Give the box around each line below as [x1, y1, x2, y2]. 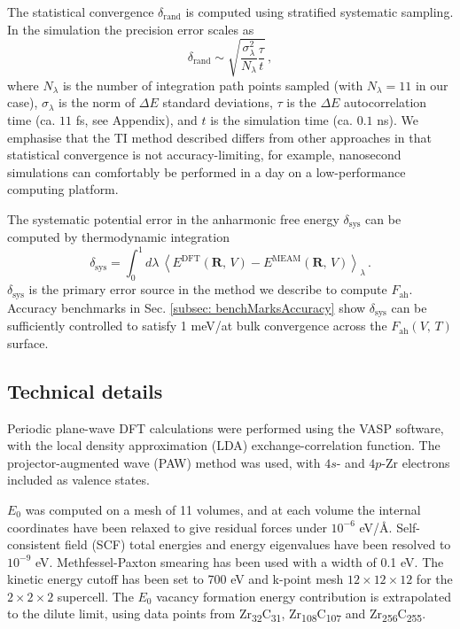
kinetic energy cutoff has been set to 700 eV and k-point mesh [7, 570, 344, 588]
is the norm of [58, 93, 136, 112]
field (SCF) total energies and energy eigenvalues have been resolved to [65, 535, 451, 554]
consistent [7, 535, 61, 554]
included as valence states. [7, 470, 150, 489]
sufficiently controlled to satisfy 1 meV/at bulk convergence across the [7, 316, 387, 335]
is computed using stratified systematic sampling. [185, 3, 454, 20]
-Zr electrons [381, 453, 450, 471]
